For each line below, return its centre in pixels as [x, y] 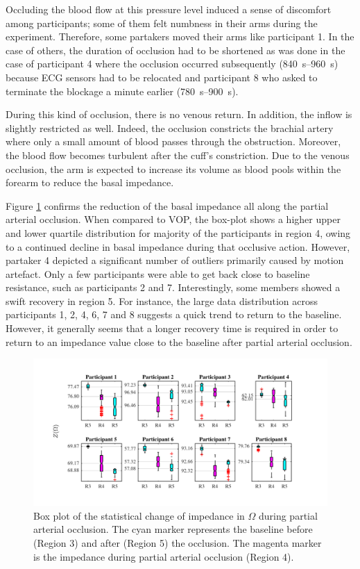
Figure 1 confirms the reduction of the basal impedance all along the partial [167, 205]
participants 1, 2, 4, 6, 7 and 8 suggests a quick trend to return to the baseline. [174, 314]
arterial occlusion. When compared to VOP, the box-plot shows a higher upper [173, 219]
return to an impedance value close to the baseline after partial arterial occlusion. [179, 341]
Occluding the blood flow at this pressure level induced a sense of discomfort [169, 9]
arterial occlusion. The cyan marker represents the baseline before [173, 529]
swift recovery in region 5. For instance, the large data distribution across [162, 300]
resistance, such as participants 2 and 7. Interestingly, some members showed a [173, 287]
